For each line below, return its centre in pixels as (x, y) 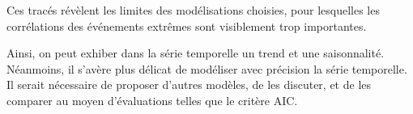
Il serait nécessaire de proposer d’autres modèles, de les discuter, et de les (189, 84)
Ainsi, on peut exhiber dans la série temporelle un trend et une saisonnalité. (196, 53)
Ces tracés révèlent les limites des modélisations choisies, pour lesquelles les (193, 10)
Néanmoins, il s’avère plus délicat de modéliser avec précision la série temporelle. (207, 68)
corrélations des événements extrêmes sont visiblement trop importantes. (187, 25)
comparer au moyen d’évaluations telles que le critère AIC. (152, 100)
